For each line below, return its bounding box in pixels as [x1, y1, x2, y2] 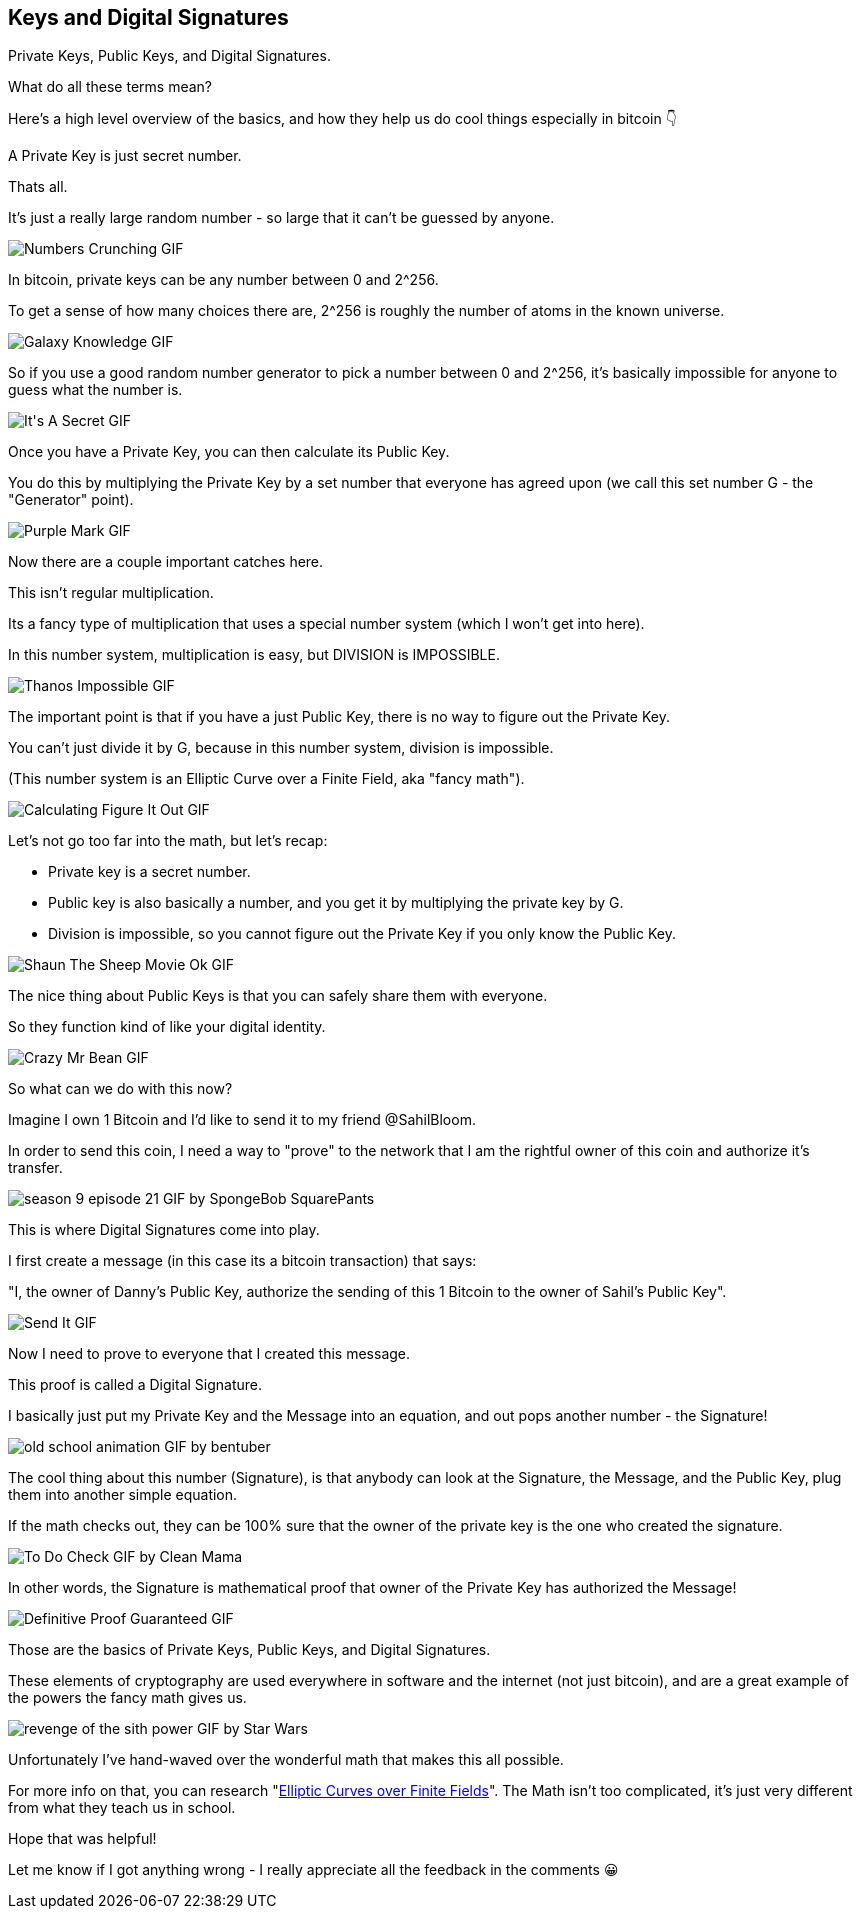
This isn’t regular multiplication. [8, 584, 214, 602]
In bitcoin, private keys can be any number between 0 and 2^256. [8, 271, 439, 289]
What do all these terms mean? [8, 78, 212, 96]
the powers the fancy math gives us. [8, 1689, 247, 1707]
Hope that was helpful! [8, 1830, 157, 1848]
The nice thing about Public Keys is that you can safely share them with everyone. [8, 987, 548, 1005]
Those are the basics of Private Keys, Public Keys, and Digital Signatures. [8, 1641, 491, 1659]
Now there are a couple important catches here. [8, 553, 324, 571]
